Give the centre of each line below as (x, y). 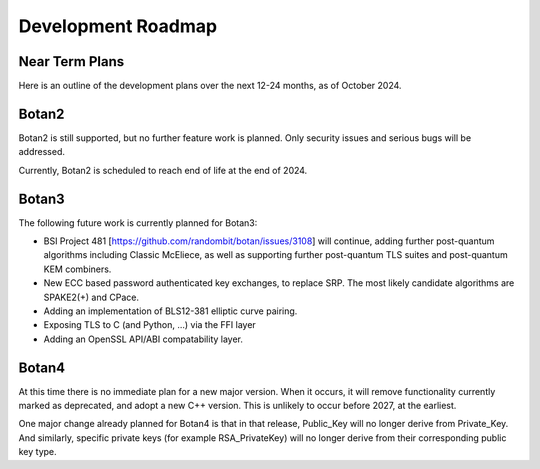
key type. (37, 452)
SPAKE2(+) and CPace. (91, 297)
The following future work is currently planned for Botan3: (138, 222)
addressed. (41, 152)
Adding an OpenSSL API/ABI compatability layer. (143, 339)
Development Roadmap (118, 26)
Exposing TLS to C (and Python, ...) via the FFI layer (150, 325)
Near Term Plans (71, 61)
